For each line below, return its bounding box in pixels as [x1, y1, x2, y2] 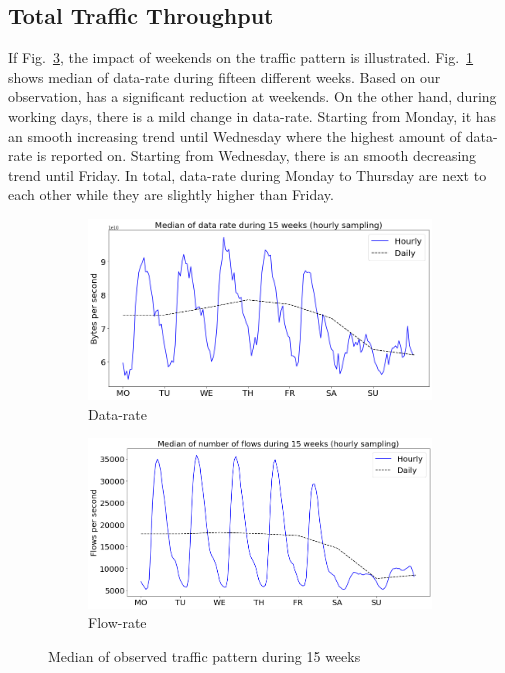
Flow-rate [88, 612, 147, 633]
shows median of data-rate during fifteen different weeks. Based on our [8, 66, 441, 87]
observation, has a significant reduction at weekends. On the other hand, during [8, 86, 497, 107]
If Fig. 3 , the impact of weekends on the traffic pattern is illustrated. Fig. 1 [8, 47, 474, 68]
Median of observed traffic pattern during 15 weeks [48, 645, 361, 666]
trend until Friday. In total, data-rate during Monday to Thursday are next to [8, 164, 487, 185]
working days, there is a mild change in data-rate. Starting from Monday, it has [8, 105, 497, 126]
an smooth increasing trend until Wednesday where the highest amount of [8, 125, 462, 146]
